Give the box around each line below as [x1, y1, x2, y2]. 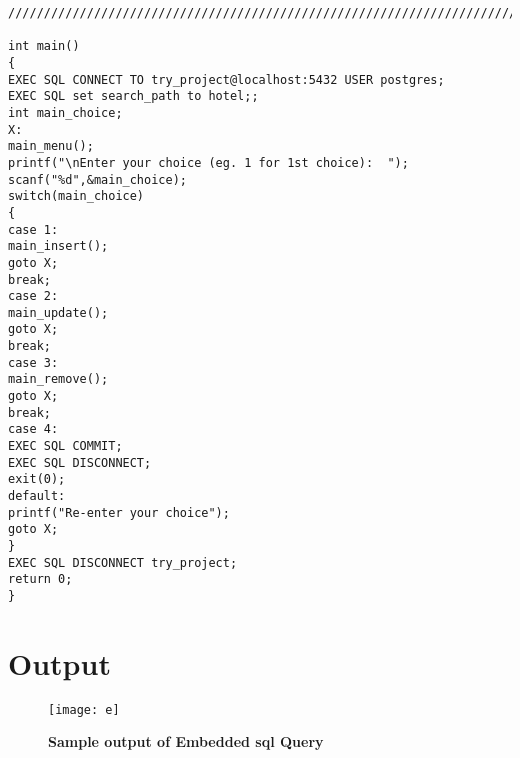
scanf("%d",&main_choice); [8, 172, 187, 187]
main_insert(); [8, 239, 109, 254]
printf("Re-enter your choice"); [8, 505, 230, 520]
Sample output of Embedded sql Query [48, 731, 324, 752]
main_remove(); [8, 372, 109, 387]
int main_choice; [8, 105, 123, 120]
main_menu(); [8, 139, 94, 154]
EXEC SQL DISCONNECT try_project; [8, 555, 238, 570]
